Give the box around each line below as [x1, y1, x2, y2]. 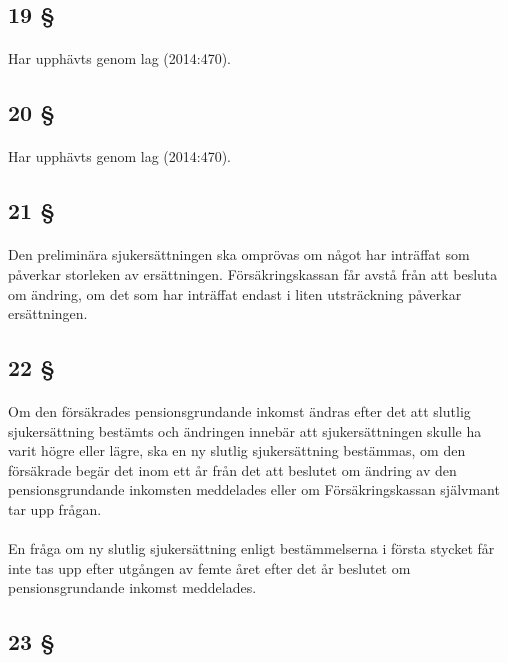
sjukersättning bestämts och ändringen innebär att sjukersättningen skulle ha [8, 420, 482, 441]
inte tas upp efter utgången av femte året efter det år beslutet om [8, 557, 411, 578]
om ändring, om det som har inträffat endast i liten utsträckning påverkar [8, 283, 462, 304]
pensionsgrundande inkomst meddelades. [8, 577, 257, 598]
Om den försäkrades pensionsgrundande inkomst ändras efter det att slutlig [8, 401, 471, 422]
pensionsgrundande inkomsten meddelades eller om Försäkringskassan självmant [8, 479, 500, 500]
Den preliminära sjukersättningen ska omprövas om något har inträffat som [8, 244, 470, 265]
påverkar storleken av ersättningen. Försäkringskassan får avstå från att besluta [8, 263, 498, 284]
